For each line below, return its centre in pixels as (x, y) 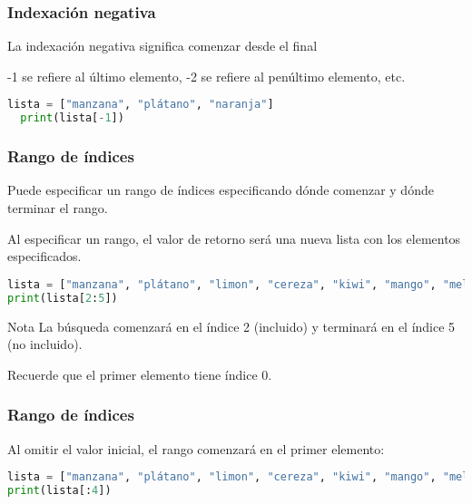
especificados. (44, 256)
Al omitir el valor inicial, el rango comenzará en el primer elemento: (196, 448)
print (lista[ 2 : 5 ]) (63, 298)
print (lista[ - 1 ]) (72, 118)
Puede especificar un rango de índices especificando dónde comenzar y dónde (221, 190)
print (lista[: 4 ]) (59, 490)
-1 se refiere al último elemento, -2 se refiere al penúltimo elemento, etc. (206, 76)
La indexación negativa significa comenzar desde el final (162, 46)
